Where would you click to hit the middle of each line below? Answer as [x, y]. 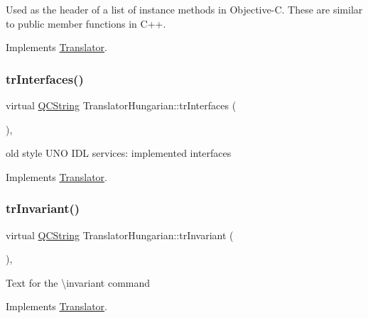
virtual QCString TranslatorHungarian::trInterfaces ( [121, 105]
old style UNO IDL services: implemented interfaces [119, 153]
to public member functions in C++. [86, 23]
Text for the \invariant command [78, 282]
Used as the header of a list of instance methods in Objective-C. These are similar [184, 9]
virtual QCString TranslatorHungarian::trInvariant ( [120, 235]
